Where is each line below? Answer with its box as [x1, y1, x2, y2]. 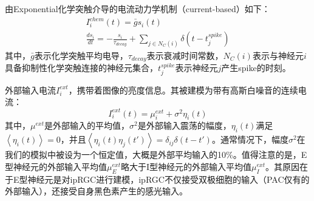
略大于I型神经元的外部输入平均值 [120, 160, 252, 172]
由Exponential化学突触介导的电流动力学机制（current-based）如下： [5, 2, 270, 15]
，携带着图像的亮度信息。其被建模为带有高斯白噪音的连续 [68, 83, 298, 96]
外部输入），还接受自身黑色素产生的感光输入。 [5, 185, 188, 197]
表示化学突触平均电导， [34, 49, 128, 62]
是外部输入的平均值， [44, 119, 129, 132]
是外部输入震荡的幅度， [137, 119, 231, 132]
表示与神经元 [252, 49, 304, 62]
